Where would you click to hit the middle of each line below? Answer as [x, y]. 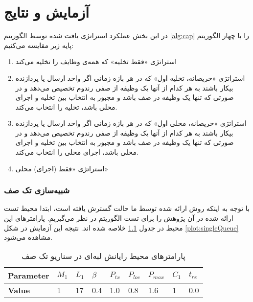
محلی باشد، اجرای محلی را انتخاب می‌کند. [77, 152]
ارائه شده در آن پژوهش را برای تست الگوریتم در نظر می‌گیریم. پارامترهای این [119, 218]
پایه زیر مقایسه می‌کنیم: [39, 45]
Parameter [29, 275]
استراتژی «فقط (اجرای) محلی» [62, 168]
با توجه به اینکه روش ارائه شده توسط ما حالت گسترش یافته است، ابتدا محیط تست [127, 208]
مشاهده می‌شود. [28, 237]
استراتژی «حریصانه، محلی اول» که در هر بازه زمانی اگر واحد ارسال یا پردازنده [131, 123]
